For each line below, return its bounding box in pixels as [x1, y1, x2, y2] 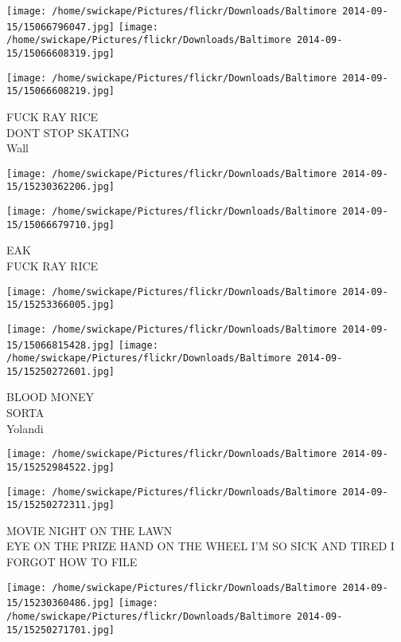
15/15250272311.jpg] [6, 499, 115, 511]
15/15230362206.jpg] [6, 181, 115, 193]
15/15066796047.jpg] [6, 21, 115, 33]
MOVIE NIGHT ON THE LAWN [6, 522, 173, 538]
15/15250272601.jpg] [6, 365, 115, 377]
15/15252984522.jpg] [6, 461, 115, 473]
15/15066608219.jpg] [6, 85, 115, 97]
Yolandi [6, 419, 44, 436]
